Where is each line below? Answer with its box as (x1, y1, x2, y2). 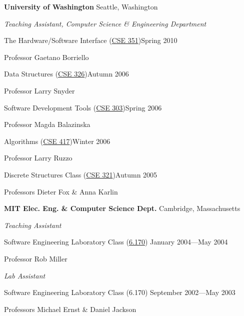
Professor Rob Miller (4, 253, 67, 263)
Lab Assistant (4, 270, 45, 280)
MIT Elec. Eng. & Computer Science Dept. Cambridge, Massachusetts (4, 203, 240, 213)
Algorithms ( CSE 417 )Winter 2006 (4, 135, 110, 146)
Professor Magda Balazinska (4, 119, 90, 129)
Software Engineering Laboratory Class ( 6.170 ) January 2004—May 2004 (4, 236, 228, 247)
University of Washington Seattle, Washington (4, 1, 158, 11)
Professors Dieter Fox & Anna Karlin (4, 186, 118, 196)
